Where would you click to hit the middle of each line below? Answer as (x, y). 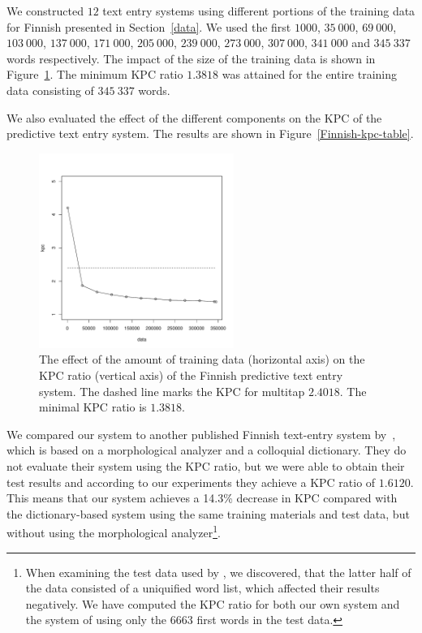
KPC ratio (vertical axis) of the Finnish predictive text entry (191, 375)
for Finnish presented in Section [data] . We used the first (149, 26)
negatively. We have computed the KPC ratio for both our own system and (213, 603)
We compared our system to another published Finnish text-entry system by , (201, 434)
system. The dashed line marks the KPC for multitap (172, 391)
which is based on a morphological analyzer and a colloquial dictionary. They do (207, 450)
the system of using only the (96, 620)
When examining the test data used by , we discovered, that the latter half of (218, 572)
